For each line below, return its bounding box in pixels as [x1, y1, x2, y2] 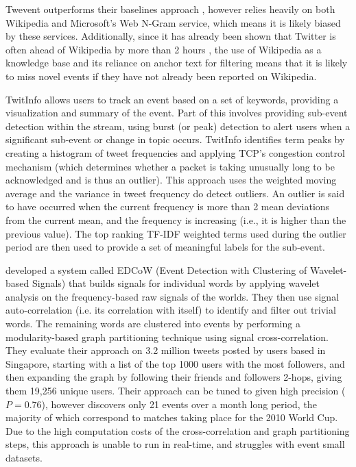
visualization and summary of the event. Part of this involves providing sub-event [5, 105, 348, 120]
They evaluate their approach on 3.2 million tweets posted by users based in [5, 343, 326, 357]
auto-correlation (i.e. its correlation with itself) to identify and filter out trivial [5, 303, 336, 317]
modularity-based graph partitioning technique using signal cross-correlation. [5, 329, 329, 344]
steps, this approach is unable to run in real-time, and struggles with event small [5, 437, 345, 451]
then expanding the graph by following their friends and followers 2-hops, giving [5, 370, 342, 384]
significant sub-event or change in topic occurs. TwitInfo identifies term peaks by [5, 132, 345, 147]
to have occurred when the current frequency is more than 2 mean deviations [5, 199, 330, 214]
